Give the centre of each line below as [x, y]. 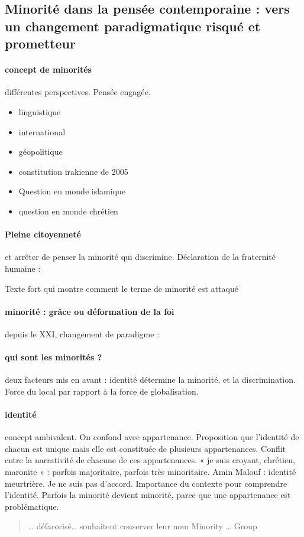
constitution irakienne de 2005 [73, 171]
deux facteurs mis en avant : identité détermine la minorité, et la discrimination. [150, 380]
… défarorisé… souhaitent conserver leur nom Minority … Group [143, 526]
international [42, 131]
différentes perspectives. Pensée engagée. [78, 92]
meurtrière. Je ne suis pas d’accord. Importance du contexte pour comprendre [146, 483]
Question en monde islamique [72, 191]
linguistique [40, 111]
